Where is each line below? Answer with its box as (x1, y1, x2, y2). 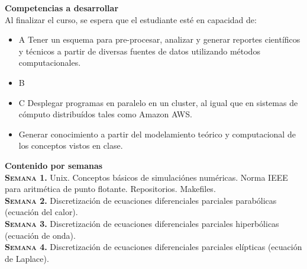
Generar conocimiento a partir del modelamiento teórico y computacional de (18, 127, 296, 140)
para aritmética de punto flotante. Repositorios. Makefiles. (5, 182, 216, 195)
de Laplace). (5, 252, 49, 264)
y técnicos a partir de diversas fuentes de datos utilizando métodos (18, 44, 260, 57)
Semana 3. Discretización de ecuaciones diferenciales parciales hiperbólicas (5, 217, 279, 229)
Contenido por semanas (5, 159, 103, 171)
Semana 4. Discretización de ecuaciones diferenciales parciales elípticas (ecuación (5, 241, 302, 253)
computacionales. (18, 56, 81, 69)
